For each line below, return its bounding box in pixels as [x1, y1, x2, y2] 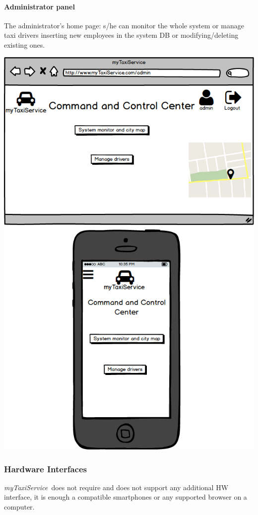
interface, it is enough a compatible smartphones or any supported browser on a [4, 492, 247, 502]
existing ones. [4, 39, 45, 50]
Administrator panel [4, 1, 75, 11]
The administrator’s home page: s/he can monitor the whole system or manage [4, 20, 244, 30]
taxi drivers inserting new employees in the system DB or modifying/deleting [4, 30, 239, 40]
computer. [4, 502, 35, 512]
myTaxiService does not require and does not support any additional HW [4, 482, 229, 492]
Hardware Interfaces [4, 462, 87, 475]
